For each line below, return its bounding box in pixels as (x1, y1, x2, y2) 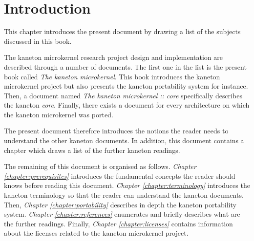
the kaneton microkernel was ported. (4, 109, 113, 119)
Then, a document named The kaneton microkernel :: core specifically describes (4, 90, 242, 100)
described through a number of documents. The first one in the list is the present (4, 61, 247, 72)
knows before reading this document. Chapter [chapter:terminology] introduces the (4, 180, 250, 190)
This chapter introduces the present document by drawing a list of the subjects (4, 26, 241, 37)
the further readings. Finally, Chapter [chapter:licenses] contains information (4, 218, 233, 228)
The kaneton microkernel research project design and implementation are (4, 52, 223, 62)
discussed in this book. (4, 36, 72, 46)
